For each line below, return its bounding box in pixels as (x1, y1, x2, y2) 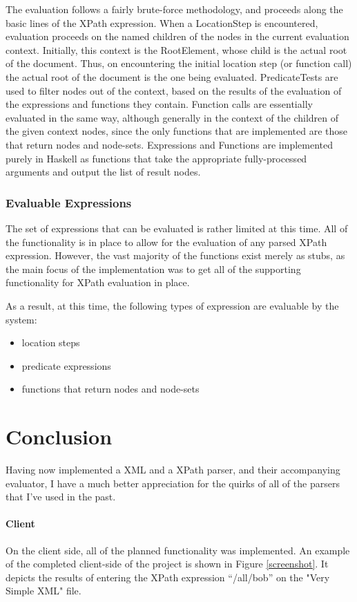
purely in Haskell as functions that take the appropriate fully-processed (6, 151, 307, 165)
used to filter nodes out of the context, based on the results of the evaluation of (6, 83, 342, 97)
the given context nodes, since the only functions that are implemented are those (6, 124, 348, 138)
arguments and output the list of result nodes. (6, 164, 201, 179)
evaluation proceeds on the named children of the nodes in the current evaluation (6, 29, 349, 44)
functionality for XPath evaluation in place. (6, 275, 190, 290)
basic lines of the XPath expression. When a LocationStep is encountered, (6, 15, 318, 30)
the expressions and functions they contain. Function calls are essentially (6, 97, 313, 111)
